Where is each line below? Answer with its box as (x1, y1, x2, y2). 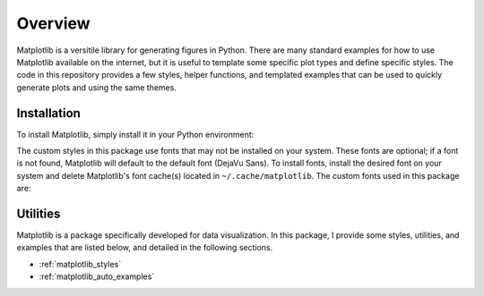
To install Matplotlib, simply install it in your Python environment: (16, 129, 255, 140)
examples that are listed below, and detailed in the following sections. (16, 242, 273, 253)
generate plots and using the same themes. (16, 81, 177, 93)
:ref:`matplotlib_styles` (39, 258, 121, 269)
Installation (16, 106, 81, 121)
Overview (16, 13, 91, 33)
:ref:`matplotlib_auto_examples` (39, 271, 155, 282)
